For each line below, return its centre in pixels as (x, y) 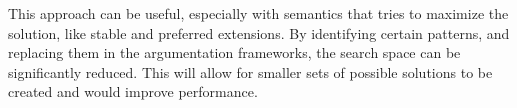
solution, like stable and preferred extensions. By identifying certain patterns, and (259, 32)
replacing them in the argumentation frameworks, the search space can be (234, 52)
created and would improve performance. (133, 91)
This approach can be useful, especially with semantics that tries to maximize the (258, 13)
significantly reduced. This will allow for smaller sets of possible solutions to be (250, 71)
